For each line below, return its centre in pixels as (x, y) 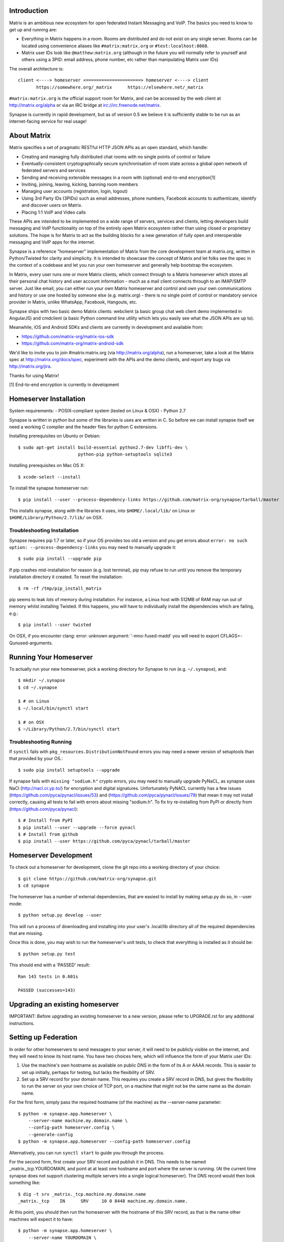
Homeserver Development (51, 855)
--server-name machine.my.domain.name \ (78, 1121)
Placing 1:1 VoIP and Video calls (54, 212)
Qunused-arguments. (31, 643)
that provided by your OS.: (36, 759)
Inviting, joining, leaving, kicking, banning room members (80, 184)
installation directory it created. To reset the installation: (66, 577)
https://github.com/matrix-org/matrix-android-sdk (73, 343)
